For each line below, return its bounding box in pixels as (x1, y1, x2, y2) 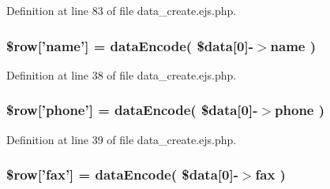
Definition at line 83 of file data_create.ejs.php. (6, 2, 237, 18)
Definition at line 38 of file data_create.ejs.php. (6, 66, 237, 83)
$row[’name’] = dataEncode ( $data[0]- (6, 35, 253, 55)
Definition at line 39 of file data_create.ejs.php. (6, 131, 237, 147)
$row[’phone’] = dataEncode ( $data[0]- (6, 100, 258, 120)
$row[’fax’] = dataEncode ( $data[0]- (6, 165, 238, 184)
